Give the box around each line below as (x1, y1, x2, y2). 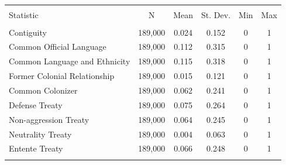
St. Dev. (201, 8, 231, 20)
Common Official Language (9, 40, 106, 53)
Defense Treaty (9, 98, 63, 111)
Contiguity (9, 26, 47, 38)
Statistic (9, 8, 39, 20)
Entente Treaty (9, 142, 63, 154)
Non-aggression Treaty (9, 113, 89, 125)
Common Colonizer (9, 84, 78, 96)
